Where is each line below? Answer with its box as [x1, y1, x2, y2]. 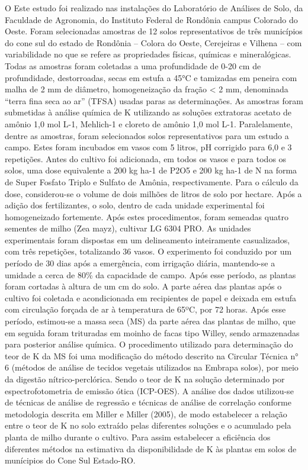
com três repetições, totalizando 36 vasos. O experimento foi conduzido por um [5, 245, 292, 257]
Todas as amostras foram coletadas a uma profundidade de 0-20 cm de [5, 59, 261, 72]
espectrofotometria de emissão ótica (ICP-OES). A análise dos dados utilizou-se [5, 384, 294, 397]
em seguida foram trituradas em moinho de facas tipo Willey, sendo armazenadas [5, 326, 300, 339]
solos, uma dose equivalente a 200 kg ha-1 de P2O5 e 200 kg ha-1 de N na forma [5, 164, 297, 176]
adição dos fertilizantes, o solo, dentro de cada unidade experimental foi [5, 199, 265, 211]
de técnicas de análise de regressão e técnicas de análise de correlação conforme [5, 396, 291, 408]
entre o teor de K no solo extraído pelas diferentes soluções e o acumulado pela [5, 419, 291, 432]
